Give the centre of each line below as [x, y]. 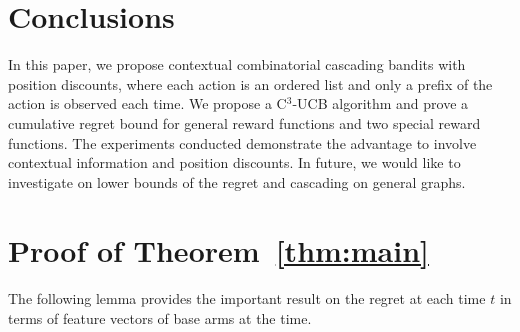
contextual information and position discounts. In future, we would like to [234, 162]
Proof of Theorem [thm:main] [219, 250]
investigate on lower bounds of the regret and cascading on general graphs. [237, 181]
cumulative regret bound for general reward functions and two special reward [244, 122]
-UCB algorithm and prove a [380, 103]
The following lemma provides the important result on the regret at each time [247, 298]
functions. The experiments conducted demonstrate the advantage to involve [242, 142]
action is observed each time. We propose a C [147, 103]
